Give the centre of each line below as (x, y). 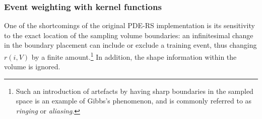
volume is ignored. (32, 67)
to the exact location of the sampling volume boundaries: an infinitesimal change (129, 35)
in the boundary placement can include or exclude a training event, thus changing (130, 45)
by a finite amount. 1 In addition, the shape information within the (134, 56)
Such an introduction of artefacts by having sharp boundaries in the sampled (135, 91)
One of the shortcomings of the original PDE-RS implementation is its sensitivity (129, 25)
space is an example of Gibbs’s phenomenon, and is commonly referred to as (134, 101)
